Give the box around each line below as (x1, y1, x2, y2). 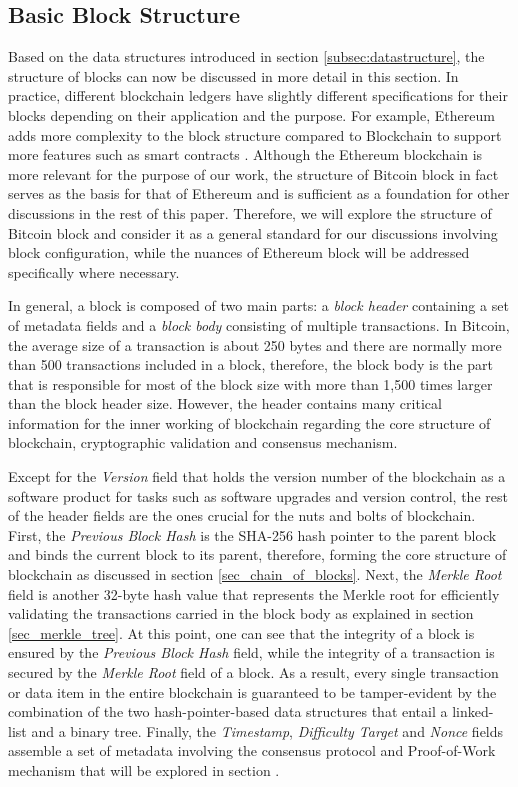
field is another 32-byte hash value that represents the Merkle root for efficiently (8, 583, 500, 604)
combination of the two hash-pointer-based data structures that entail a (8, 701, 448, 722)
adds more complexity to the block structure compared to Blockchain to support (8, 124, 502, 145)
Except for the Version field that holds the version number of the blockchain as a (8, 466, 506, 487)
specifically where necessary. (8, 261, 180, 282)
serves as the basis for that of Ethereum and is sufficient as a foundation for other (8, 183, 510, 204)
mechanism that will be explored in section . (8, 759, 280, 780)
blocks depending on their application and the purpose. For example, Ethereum (8, 104, 495, 125)
